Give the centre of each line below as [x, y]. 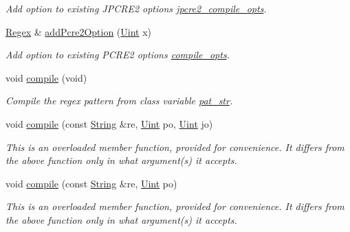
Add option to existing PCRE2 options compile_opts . [118, 55]
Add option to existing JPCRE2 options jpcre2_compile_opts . [136, 8]
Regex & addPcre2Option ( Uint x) [79, 31]
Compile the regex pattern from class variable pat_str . [119, 101]
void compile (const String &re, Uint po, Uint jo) [109, 123]
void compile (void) [46, 77]
